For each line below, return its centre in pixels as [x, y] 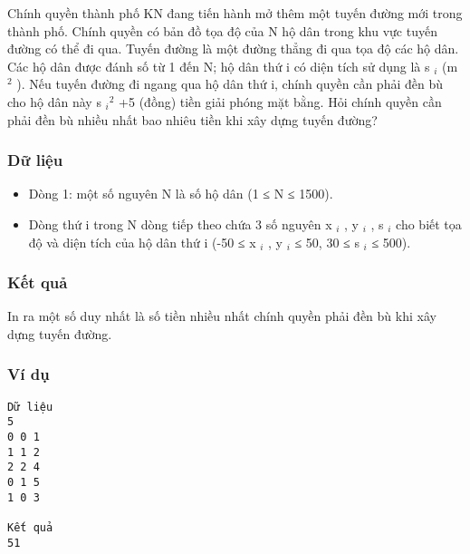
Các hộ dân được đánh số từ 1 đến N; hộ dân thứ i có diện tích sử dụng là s [219, 66]
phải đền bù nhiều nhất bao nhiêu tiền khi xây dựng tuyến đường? [192, 119]
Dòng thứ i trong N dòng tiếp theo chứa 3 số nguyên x [180, 224]
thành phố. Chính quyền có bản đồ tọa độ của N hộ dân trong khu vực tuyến [222, 30]
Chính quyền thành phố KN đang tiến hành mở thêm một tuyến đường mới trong [235, 13]
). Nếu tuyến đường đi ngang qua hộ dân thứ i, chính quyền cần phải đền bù [230, 84]
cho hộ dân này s [54, 101]
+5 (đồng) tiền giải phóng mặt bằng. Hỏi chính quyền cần [280, 101]
